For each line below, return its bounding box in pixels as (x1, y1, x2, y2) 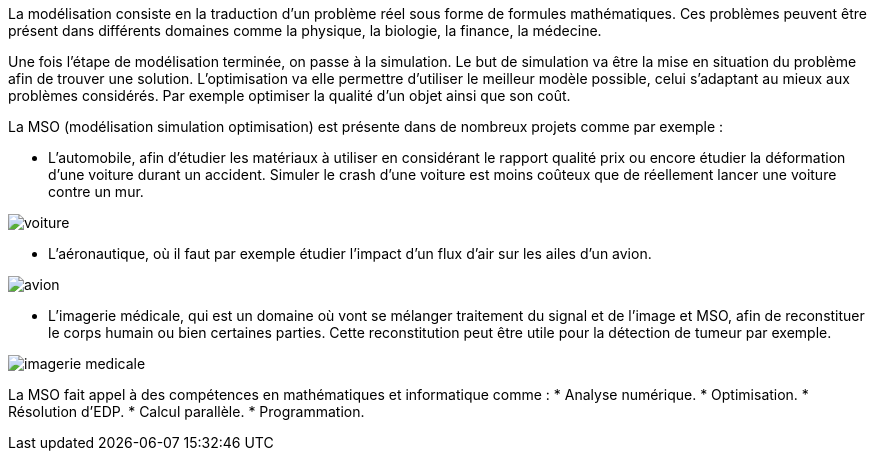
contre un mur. (48, 183, 144, 200)
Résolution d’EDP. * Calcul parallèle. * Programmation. (8, 403, 365, 420)
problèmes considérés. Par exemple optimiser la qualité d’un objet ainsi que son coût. (8, 87, 571, 104)
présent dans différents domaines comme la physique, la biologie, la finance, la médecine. (8, 22, 602, 39)
